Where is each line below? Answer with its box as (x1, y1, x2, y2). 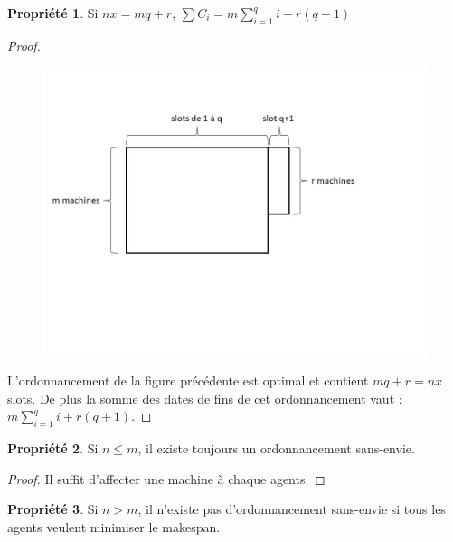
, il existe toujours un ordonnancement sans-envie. (137, 438, 415, 457)
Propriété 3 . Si (7, 499, 99, 518)
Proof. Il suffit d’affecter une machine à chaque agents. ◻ (7, 469, 326, 488)
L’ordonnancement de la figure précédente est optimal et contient (7, 370, 369, 389)
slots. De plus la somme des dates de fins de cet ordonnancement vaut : (7, 388, 402, 407)
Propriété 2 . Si (7, 438, 99, 457)
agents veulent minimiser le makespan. (7, 517, 221, 536)
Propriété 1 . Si (7, 4, 99, 22)
